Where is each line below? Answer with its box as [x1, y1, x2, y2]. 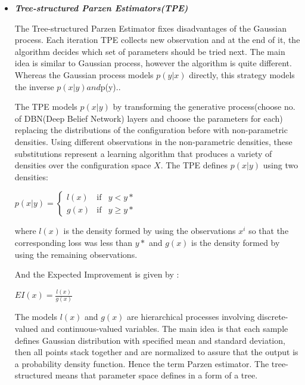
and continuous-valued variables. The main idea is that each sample [41, 322, 288, 334]
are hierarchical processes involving [127, 310, 255, 323]
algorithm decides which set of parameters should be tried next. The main [14, 45, 285, 57]
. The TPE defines [160, 159, 228, 171]
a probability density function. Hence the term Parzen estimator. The [14, 357, 269, 369]
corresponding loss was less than [14, 236, 133, 248]
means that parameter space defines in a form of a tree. [55, 369, 258, 381]
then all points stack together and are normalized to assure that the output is [14, 346, 298, 358]
